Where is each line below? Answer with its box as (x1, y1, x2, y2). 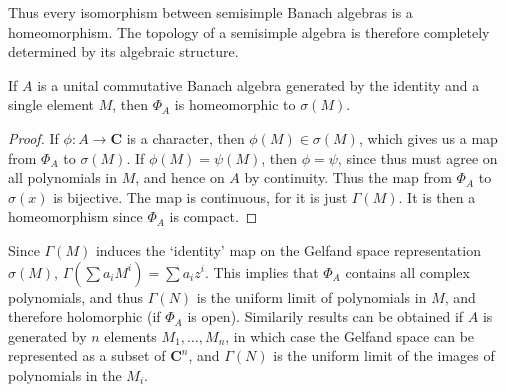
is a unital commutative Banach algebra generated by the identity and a (37, 74, 480, 95)
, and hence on (135, 167, 225, 188)
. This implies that (204, 261, 319, 282)
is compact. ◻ (169, 206, 258, 227)
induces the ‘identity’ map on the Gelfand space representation (95, 239, 481, 260)
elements (104, 325, 157, 346)
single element (8, 94, 95, 115)
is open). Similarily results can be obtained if (187, 306, 464, 327)
